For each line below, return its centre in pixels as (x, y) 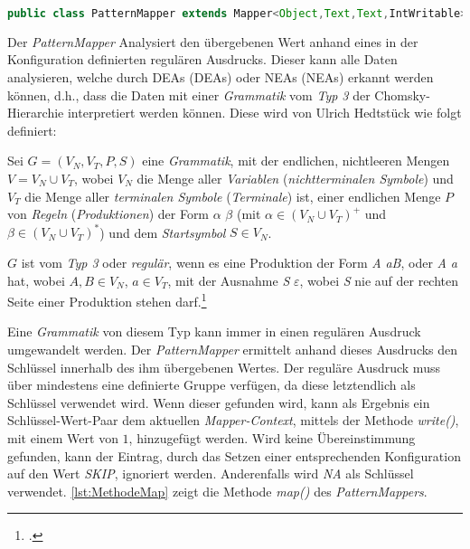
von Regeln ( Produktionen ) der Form (108, 214)
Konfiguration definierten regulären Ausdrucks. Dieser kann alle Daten (202, 59)
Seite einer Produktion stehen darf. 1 (107, 300)
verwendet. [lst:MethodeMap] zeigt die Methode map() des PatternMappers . (217, 491)
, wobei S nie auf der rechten (379, 280)
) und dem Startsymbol (163, 232)
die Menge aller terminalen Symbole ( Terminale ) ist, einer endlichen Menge (233, 196)
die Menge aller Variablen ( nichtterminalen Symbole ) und (295, 179)
